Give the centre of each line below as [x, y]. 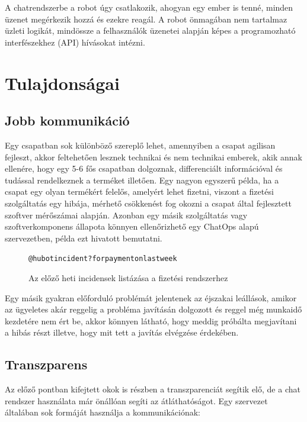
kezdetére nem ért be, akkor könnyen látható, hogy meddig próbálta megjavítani [151, 320]
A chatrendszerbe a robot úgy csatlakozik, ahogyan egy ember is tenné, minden [149, 7]
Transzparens [46, 364]
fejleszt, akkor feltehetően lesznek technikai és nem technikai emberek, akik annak [153, 157]
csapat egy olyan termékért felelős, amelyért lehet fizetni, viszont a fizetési [139, 191]
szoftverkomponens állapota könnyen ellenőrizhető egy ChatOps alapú [132, 226]
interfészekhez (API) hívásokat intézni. [75, 42]
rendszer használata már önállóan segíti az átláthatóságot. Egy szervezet [136, 400]
